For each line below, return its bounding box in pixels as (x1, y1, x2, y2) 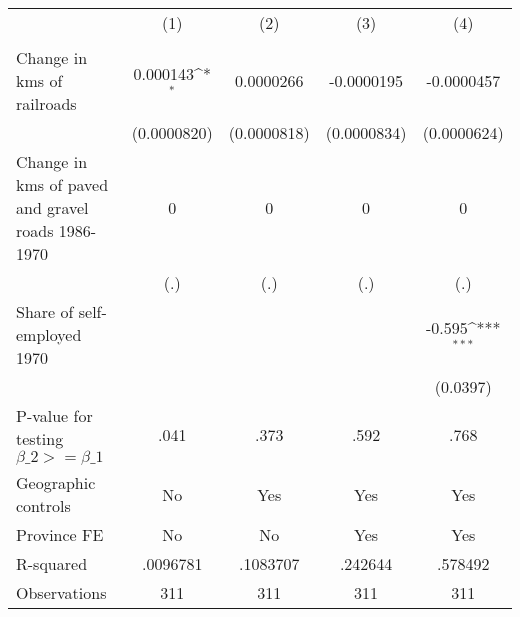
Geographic (16, 471, 96, 494)
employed (16, 323, 82, 346)
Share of (16, 300, 74, 323)
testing (16, 427, 64, 450)
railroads (16, 92, 77, 115)
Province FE (16, 523, 104, 546)
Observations (16, 581, 107, 604)
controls (16, 494, 71, 517)
